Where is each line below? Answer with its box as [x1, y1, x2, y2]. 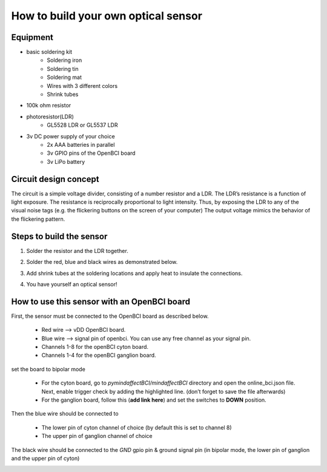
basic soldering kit [26, 49, 73, 56]
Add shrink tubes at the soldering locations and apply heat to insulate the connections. [26, 269, 243, 277]
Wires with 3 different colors [47, 82, 118, 89]
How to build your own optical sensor [11, 9, 203, 22]
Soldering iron [47, 56, 82, 64]
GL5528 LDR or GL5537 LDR [47, 121, 118, 129]
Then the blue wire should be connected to [11, 410, 119, 417]
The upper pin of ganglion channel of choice [41, 433, 153, 440]
